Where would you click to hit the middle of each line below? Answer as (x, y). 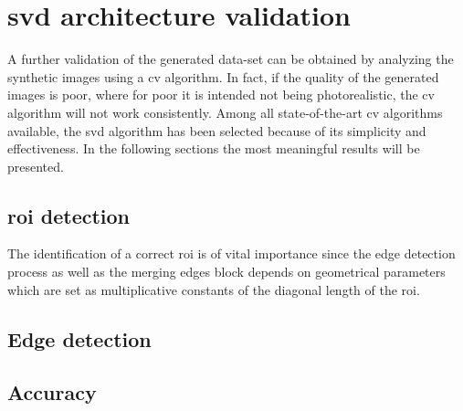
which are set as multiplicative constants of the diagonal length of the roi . (214, 289)
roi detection (69, 215)
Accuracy (52, 392)
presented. (36, 166)
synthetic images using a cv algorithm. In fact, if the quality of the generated (223, 76)
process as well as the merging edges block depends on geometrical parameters (226, 272)
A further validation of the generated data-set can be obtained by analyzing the (231, 59)
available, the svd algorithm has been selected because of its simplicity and (217, 130)
